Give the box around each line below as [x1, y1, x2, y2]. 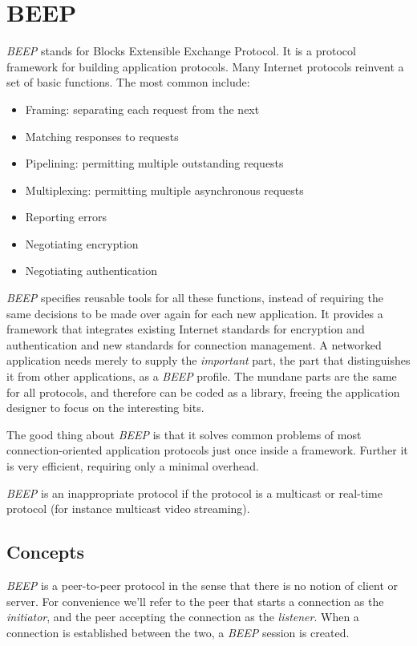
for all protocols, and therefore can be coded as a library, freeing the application [6, 383, 400, 400]
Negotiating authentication [25, 262, 157, 279]
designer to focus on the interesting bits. [6, 399, 204, 416]
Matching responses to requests [25, 127, 179, 144]
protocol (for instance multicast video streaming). [6, 500, 250, 517]
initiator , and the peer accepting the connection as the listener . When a [6, 608, 359, 625]
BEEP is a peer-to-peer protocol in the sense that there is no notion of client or [6, 576, 398, 593]
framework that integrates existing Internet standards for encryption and [6, 321, 365, 337]
